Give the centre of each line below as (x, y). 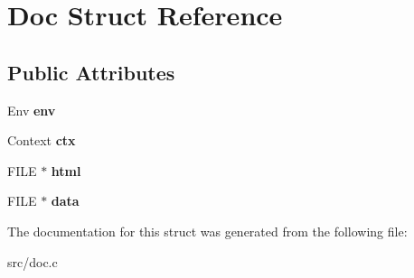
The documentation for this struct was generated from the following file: (207, 231)
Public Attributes (91, 72)
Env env (32, 110)
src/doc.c (33, 261)
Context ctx (42, 140)
